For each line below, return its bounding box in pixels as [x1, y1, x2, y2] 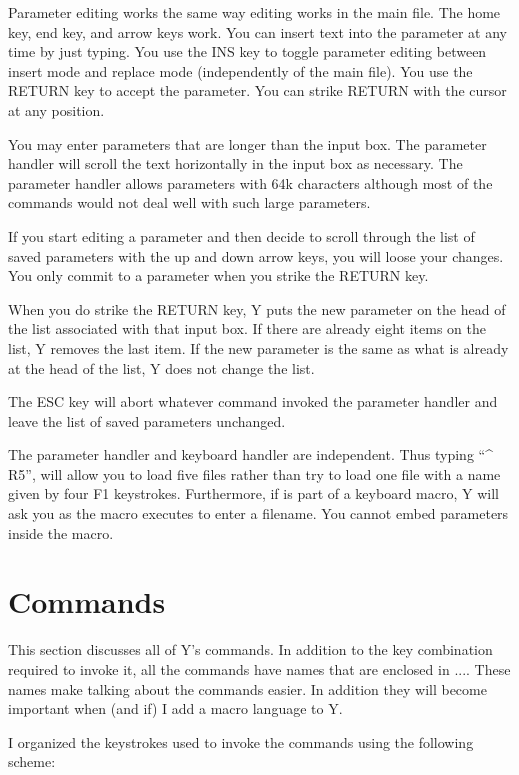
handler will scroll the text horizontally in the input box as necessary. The [8, 153, 463, 174]
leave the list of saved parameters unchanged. [8, 410, 286, 431]
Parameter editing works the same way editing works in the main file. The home [8, 2, 501, 22]
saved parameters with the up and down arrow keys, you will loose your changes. [8, 245, 504, 266]
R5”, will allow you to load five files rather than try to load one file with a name [8, 463, 501, 484]
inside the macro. [8, 522, 114, 543]
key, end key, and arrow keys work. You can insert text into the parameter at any [8, 21, 507, 42]
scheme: [8, 751, 56, 772]
